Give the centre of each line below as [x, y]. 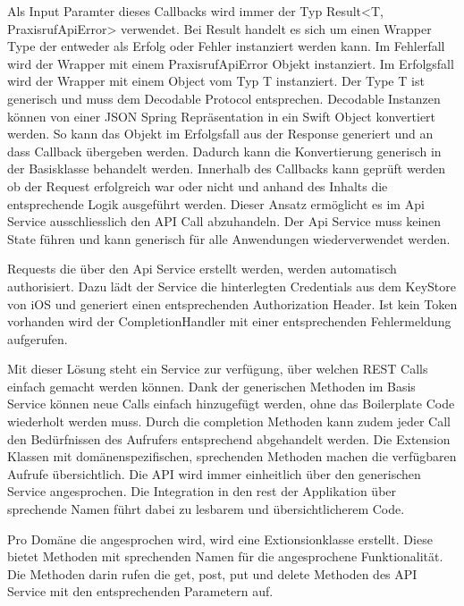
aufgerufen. [38, 338]
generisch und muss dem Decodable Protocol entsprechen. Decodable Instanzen [224, 98]
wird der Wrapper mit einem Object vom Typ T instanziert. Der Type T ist [216, 81]
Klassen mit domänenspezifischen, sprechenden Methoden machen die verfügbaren [232, 456]
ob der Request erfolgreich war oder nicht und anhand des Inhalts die [198, 185]
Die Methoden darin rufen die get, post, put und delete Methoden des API [212, 573]
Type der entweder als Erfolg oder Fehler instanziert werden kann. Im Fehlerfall [226, 46]
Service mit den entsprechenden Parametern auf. [140, 591]
